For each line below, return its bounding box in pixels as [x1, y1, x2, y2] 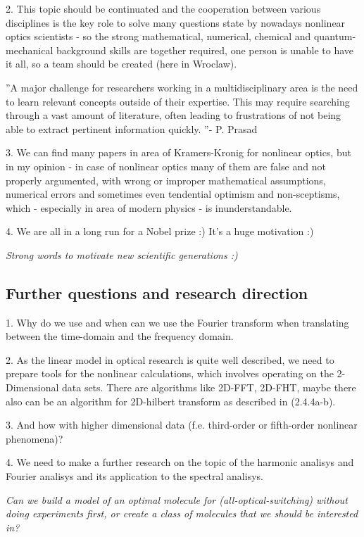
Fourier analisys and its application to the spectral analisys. [6, 469, 263, 484]
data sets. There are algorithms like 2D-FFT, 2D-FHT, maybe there [61, 380, 356, 395]
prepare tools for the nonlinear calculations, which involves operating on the [6, 366, 334, 381]
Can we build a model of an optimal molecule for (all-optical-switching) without [6, 492, 348, 507]
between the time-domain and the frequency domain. [6, 329, 234, 343]
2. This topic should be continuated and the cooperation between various [6, 1, 321, 15]
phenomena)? [6, 431, 63, 446]
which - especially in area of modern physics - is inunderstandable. [6, 200, 292, 215]
